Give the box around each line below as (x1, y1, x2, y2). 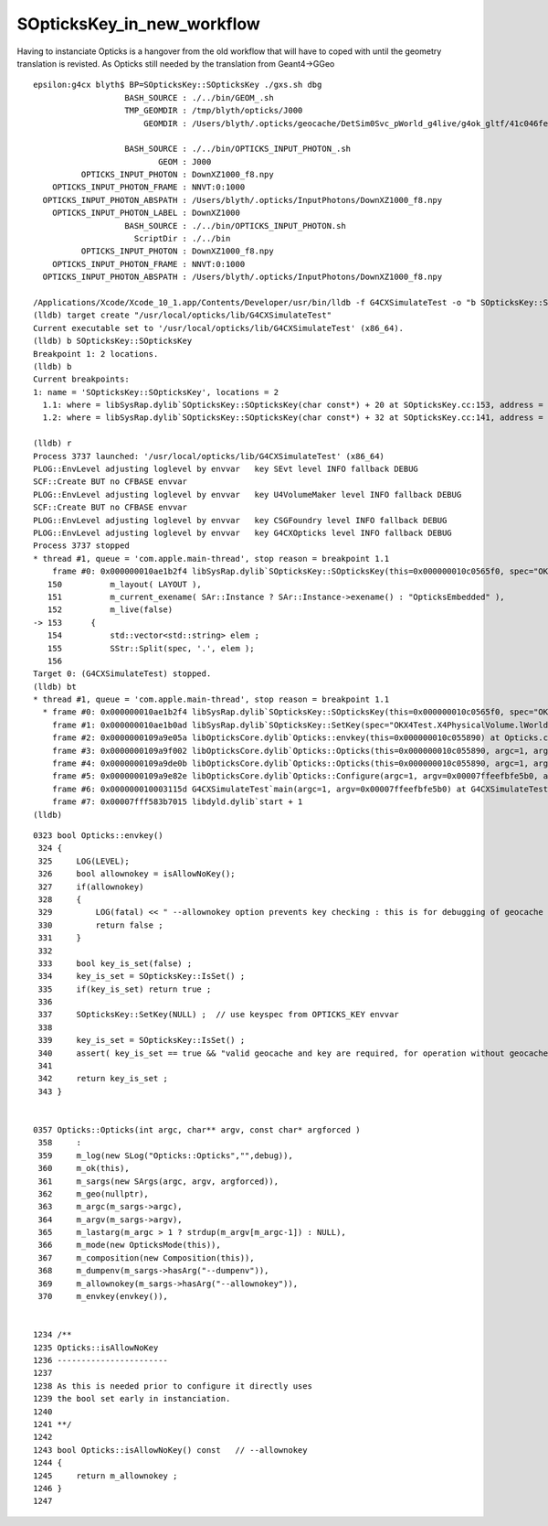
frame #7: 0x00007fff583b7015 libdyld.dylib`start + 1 (51, 797, 303, 807)
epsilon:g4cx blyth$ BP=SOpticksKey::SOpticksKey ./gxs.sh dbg (33, 80, 322, 91)
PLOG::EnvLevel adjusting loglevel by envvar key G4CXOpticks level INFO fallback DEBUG (33, 528, 452, 538)
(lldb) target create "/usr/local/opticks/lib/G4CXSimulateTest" (33, 310, 332, 320)
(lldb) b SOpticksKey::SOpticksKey (33, 336, 193, 347)
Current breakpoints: (33, 374, 130, 384)
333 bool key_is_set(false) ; (37, 958, 193, 969)
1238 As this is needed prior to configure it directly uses (33, 1381, 312, 1391)
